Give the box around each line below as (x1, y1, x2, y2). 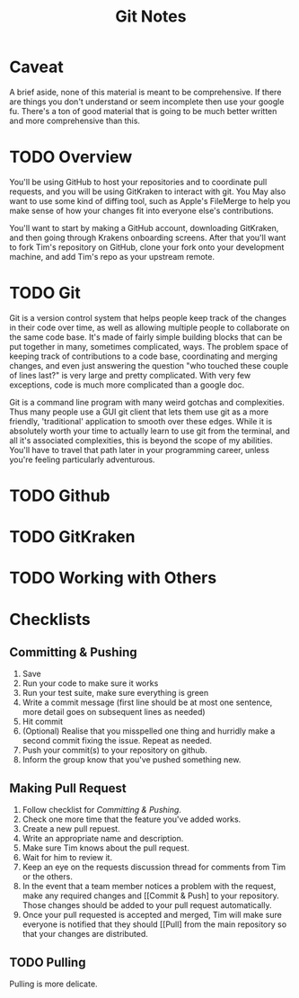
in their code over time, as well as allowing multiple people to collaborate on (9, 322, 290, 333)
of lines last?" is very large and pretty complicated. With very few (9, 370, 251, 380)
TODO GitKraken (9, 527, 136, 548)
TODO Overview (9, 147, 133, 167)
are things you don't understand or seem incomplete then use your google (9, 96, 285, 107)
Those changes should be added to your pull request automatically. (22, 900, 272, 911)
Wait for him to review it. (22, 852, 113, 863)
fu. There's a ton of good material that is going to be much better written (9, 105, 277, 116)
